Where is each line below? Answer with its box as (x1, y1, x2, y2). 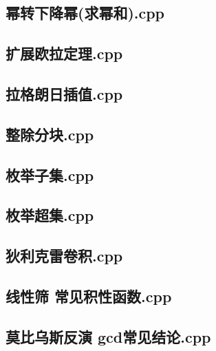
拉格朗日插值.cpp (6, 83, 123, 104)
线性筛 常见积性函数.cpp (6, 285, 172, 306)
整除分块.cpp (6, 123, 94, 145)
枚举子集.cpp (6, 164, 94, 185)
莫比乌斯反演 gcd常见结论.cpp (6, 326, 211, 347)
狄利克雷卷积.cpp (6, 245, 123, 266)
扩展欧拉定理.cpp (6, 43, 123, 64)
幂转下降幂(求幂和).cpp (6, 2, 165, 23)
